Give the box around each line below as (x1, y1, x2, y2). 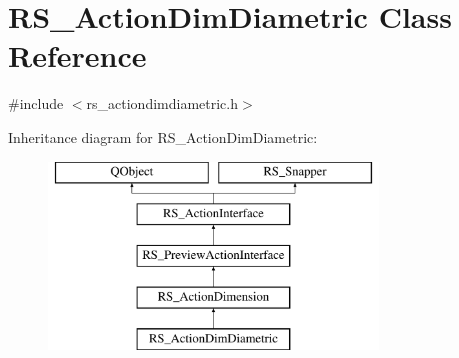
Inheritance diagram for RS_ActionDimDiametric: (8, 126, 318, 147)
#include (8, 93, 64, 114)
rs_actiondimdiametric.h (86, 93, 239, 114)
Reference (8, 35, 147, 76)
